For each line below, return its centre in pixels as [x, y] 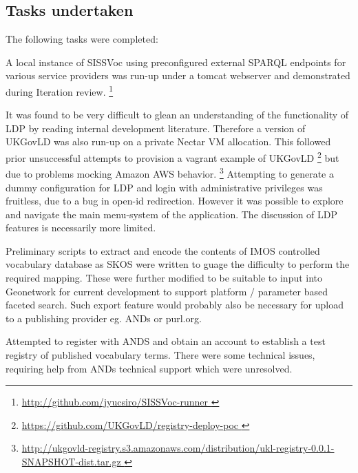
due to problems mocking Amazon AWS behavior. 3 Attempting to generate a [170, 172]
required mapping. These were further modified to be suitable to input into [164, 278]
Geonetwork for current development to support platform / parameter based [167, 291]
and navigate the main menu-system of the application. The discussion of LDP [172, 214]
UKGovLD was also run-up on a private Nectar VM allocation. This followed [168, 141]
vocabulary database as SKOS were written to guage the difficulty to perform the [178, 264]
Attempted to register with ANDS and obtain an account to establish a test [166, 341]
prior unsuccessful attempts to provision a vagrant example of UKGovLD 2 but [172, 157]
